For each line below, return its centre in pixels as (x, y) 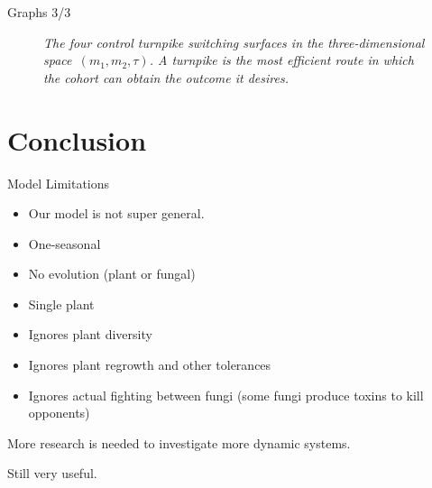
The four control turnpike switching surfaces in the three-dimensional (234, 42)
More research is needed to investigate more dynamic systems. (179, 442)
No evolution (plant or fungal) (112, 274)
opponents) (59, 413)
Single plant (61, 304)
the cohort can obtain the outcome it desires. (166, 77)
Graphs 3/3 (39, 12)
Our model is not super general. (116, 213)
